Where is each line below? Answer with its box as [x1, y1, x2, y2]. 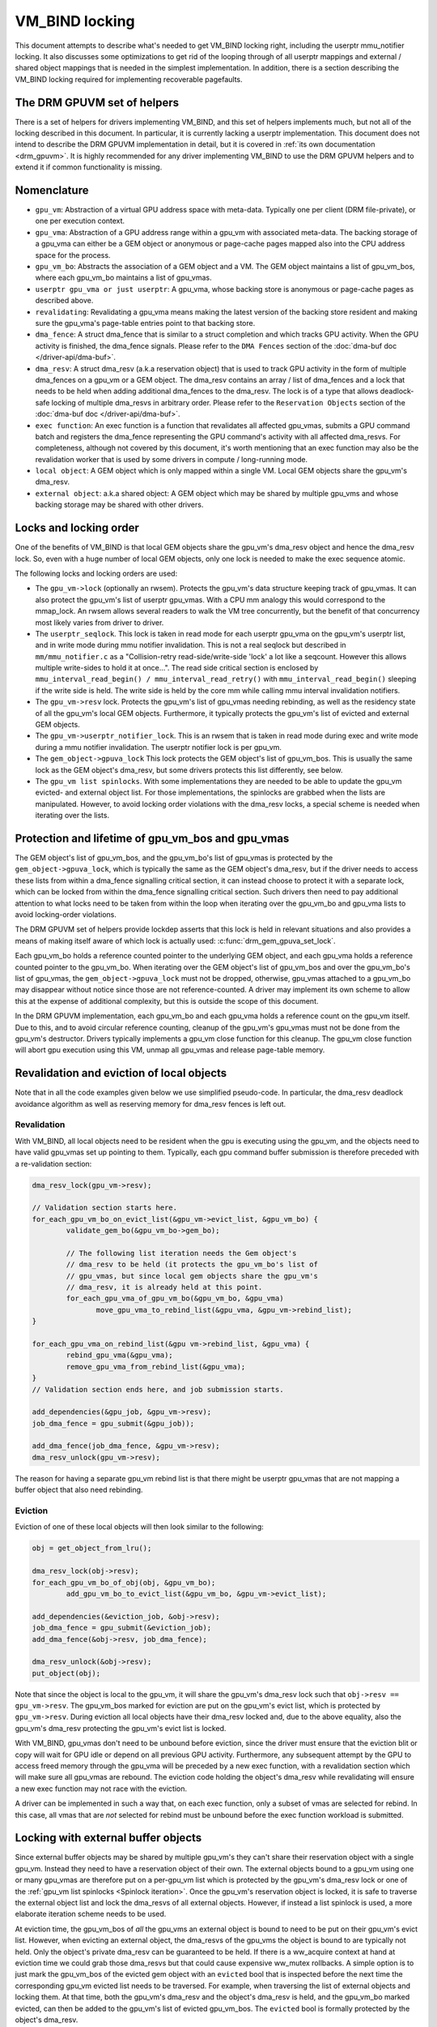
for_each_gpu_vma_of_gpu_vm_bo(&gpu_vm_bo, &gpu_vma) [66, 1294, 284, 1303]
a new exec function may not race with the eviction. [15, 1784, 188, 1793]
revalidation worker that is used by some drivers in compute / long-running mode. [35, 454, 308, 464]
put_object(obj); [32, 1669, 101, 1678]
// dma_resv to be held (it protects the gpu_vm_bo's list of [66, 1260, 319, 1269]
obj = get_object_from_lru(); [32, 1544, 152, 1553]
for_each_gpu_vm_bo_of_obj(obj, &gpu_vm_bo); [32, 1578, 216, 1587]
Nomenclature [15, 183, 89, 197]
